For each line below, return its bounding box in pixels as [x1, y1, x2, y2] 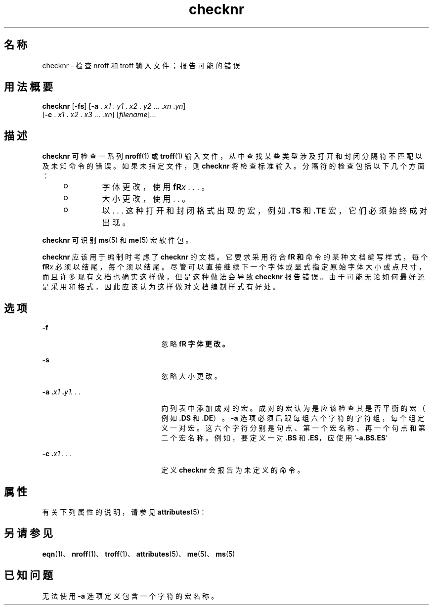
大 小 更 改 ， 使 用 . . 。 [102, 194, 190, 204]
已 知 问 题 [4, 569, 53, 582]
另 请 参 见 [4, 527, 53, 540]
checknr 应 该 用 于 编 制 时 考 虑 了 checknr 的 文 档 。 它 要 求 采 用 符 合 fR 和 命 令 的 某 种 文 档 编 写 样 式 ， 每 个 [42, 253, 428, 261]
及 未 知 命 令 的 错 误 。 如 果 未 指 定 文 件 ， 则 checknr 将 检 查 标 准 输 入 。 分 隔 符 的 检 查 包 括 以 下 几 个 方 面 [42, 162, 425, 171]
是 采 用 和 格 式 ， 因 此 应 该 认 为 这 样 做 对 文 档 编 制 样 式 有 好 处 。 [42, 282, 280, 291]
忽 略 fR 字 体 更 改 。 [161, 340, 229, 348]
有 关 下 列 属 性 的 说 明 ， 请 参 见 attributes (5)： [42, 507, 207, 516]
